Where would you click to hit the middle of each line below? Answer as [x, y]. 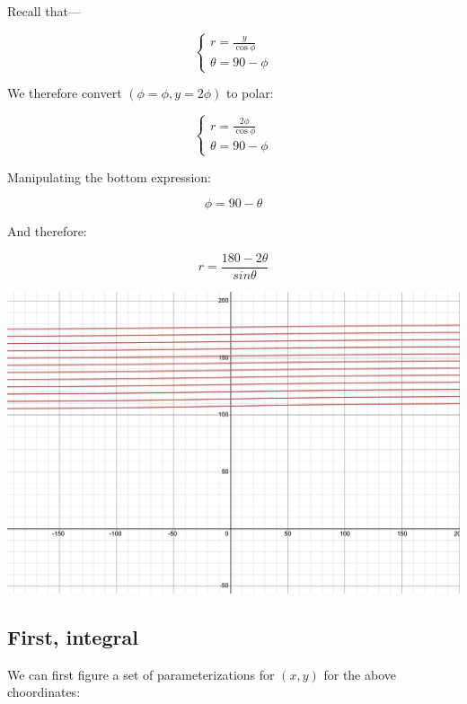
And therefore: [47, 231]
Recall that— [44, 11]
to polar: [250, 93]
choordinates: [44, 692]
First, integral [73, 637]
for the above [360, 674]
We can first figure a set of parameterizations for [141, 674]
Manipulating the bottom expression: [109, 176]
